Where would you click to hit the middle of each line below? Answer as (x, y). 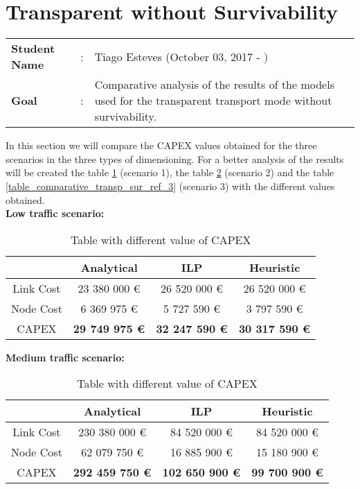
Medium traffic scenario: (65, 357)
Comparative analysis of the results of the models (214, 85)
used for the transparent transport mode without (213, 101)
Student (33, 49)
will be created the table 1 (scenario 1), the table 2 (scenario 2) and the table (170, 172)
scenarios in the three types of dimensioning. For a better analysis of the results (175, 158)
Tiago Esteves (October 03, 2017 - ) (181, 56)
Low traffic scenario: (55, 213)
